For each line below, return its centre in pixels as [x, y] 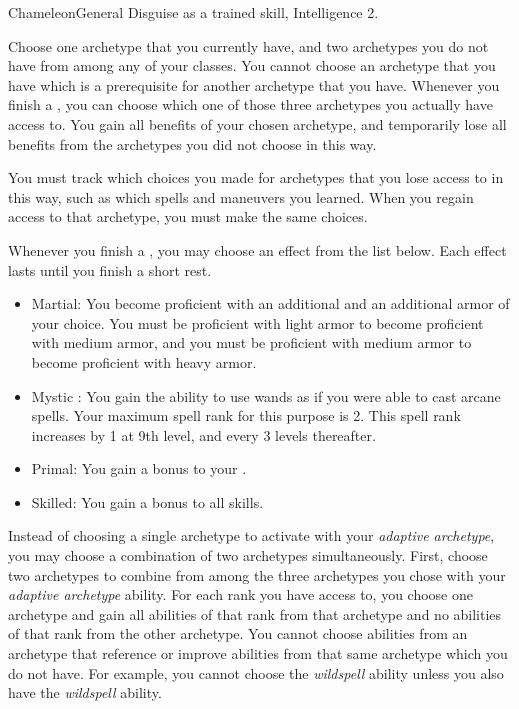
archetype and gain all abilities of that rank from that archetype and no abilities [255, 613]
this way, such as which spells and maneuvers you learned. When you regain [241, 196]
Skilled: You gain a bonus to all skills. [147, 501]
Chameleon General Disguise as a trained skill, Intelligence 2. [193, 12]
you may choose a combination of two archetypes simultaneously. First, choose [248, 555]
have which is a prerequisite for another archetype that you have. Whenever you [254, 84]
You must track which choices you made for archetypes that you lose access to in [256, 177]
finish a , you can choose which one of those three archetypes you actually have [250, 104]
